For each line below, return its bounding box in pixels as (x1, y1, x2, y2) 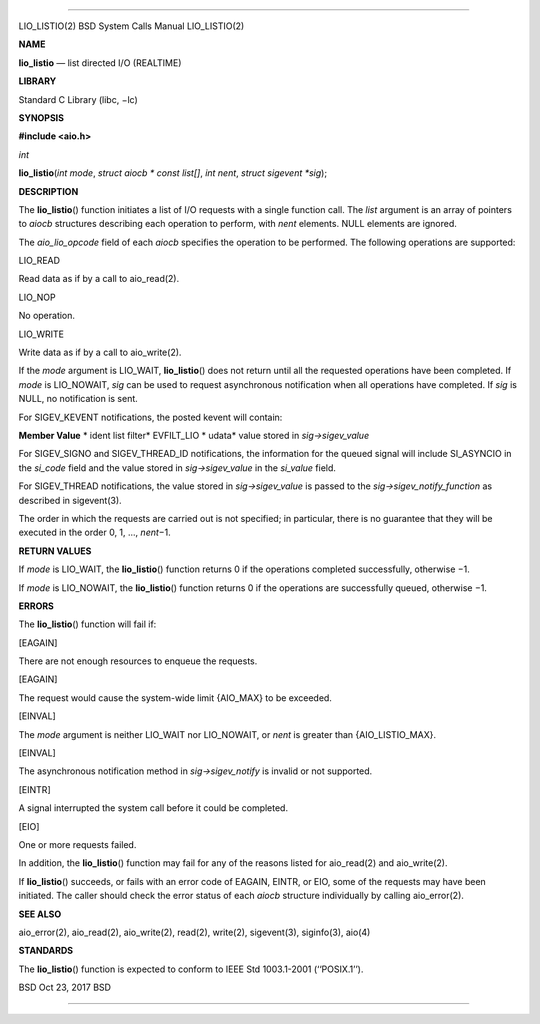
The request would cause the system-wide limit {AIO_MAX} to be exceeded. (18, 691, 332, 704)
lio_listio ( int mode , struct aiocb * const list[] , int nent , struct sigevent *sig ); (18, 167, 328, 179)
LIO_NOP (18, 291, 56, 303)
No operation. (18, 310, 75, 322)
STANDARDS (18, 945, 74, 957)
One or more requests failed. (18, 838, 137, 850)
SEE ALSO (18, 908, 62, 920)
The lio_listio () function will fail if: (18, 618, 157, 630)
